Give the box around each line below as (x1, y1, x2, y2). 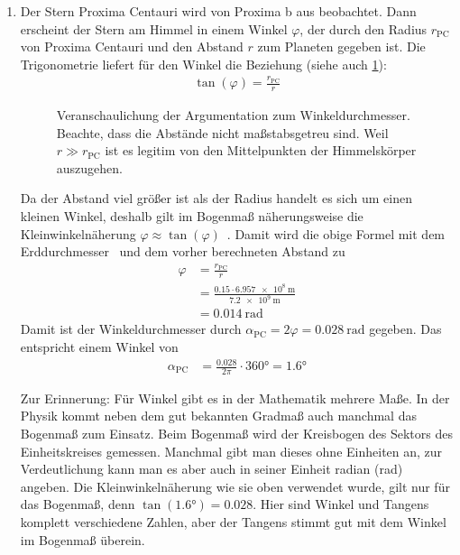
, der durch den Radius (299, 19, 428, 38)
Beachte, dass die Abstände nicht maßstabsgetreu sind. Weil (56, 123, 389, 142)
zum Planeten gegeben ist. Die (257, 37, 426, 56)
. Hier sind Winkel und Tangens (253, 495, 429, 513)
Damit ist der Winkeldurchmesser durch (20, 319, 242, 338)
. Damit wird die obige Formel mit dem (226, 224, 446, 243)
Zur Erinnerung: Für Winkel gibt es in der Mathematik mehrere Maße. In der (20, 388, 450, 407)
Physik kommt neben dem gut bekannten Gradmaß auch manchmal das (20, 406, 417, 425)
